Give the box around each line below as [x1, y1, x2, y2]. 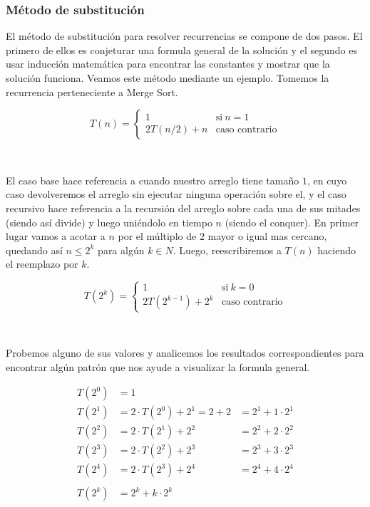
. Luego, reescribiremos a [173, 242, 282, 257]
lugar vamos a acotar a [6, 229, 106, 244]
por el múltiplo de [118, 229, 197, 244]
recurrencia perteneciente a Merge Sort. [6, 84, 178, 99]
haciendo [317, 242, 356, 257]
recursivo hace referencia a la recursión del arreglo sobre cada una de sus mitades [6, 200, 361, 215]
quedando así [6, 242, 63, 257]
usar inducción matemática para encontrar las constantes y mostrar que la [6, 56, 330, 71]
